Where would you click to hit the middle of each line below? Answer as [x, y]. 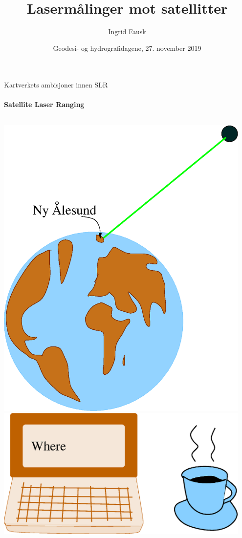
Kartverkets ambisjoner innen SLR [56, 85]
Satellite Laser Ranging [44, 104]
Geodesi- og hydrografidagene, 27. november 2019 [127, 48]
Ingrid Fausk [127, 32]
